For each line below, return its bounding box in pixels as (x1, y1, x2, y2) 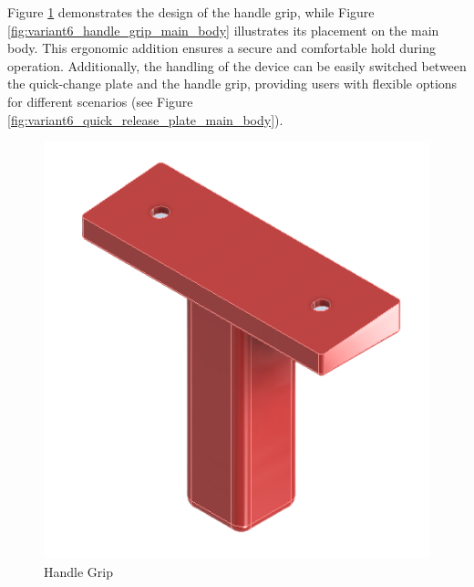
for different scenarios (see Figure (7, 91, 193, 110)
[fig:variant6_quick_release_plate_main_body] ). (7, 110, 283, 129)
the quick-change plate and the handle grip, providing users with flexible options (7, 74, 458, 93)
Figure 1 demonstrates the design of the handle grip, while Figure (7, 3, 375, 21)
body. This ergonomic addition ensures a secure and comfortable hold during (7, 38, 436, 58)
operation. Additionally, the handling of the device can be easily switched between (7, 56, 467, 75)
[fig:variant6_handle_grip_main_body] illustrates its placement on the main (7, 20, 439, 39)
